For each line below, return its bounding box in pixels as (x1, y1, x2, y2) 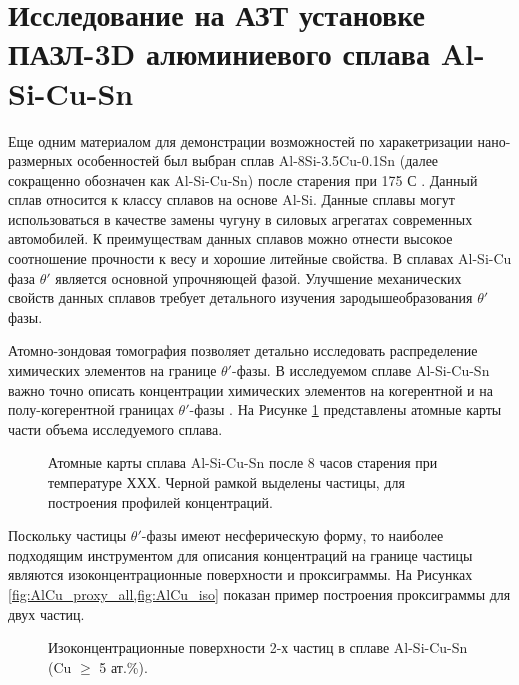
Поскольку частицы (8, 525, 127, 546)
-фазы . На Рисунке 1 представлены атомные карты (189, 399, 502, 420)
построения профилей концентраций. (48, 491, 273, 512)
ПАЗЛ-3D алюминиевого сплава (8, 33, 430, 74)
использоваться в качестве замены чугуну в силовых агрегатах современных (8, 208, 473, 229)
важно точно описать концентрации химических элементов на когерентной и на (8, 379, 493, 400)
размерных (8, 150, 73, 171)
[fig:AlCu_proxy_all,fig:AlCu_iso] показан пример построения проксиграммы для (8, 583, 511, 604)
